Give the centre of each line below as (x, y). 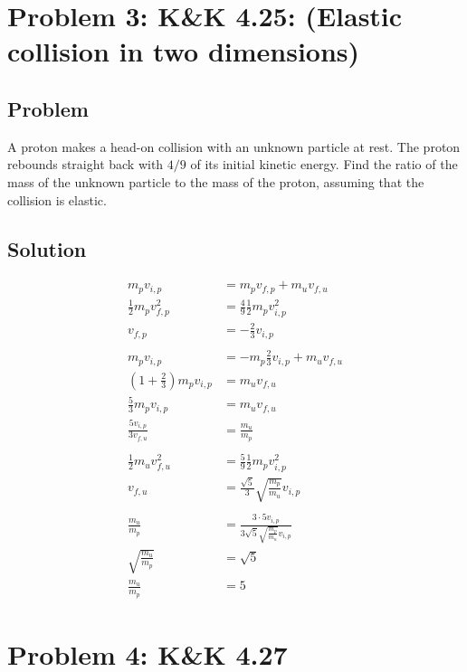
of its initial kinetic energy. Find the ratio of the (324, 164)
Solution (47, 248)
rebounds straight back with (86, 164)
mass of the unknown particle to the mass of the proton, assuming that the (216, 181)
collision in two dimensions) (184, 51)
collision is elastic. (57, 199)
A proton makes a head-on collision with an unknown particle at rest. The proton (234, 146)
